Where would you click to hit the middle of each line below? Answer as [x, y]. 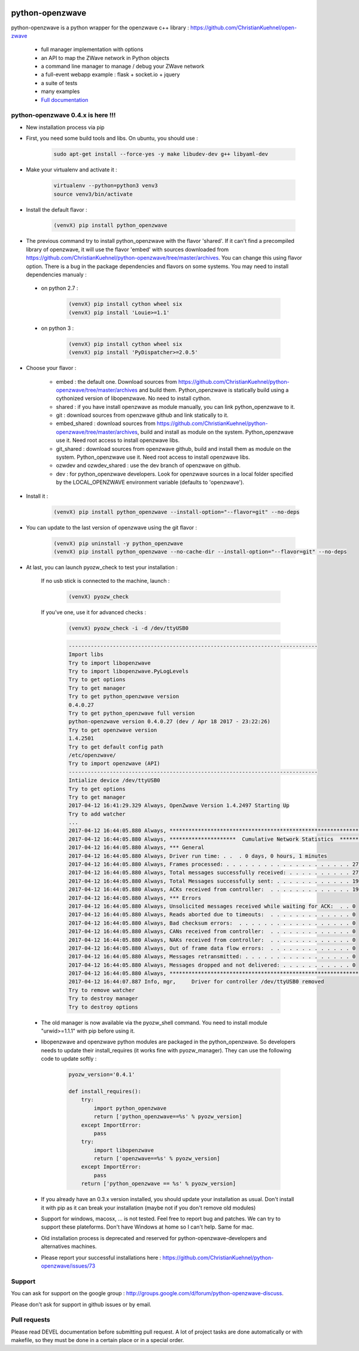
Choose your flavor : [51, 368]
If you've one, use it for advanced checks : [94, 612]
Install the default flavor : [57, 209]
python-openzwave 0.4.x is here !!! [63, 115]
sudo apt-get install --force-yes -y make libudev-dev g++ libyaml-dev [161, 154]
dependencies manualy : [56, 275]
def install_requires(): [105, 1091]
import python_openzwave [130, 1108]
